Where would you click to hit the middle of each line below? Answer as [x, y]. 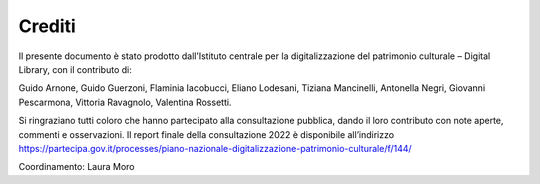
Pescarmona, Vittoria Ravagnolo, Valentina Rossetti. [125, 102]
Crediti [47, 26]
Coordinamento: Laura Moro [76, 167]
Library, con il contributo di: [75, 69]
